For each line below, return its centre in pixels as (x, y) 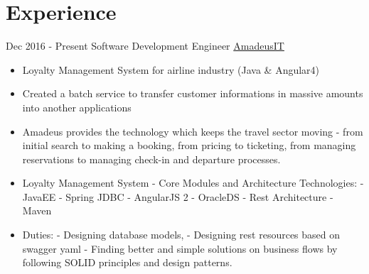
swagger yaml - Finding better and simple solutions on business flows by (180, 248)
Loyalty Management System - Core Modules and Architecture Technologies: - (193, 183)
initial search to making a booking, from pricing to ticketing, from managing (189, 145)
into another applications (77, 107)
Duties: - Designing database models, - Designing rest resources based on (181, 235)
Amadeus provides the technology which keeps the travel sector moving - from (193, 131)
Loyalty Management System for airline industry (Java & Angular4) (171, 69)
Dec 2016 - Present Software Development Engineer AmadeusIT (145, 46)
